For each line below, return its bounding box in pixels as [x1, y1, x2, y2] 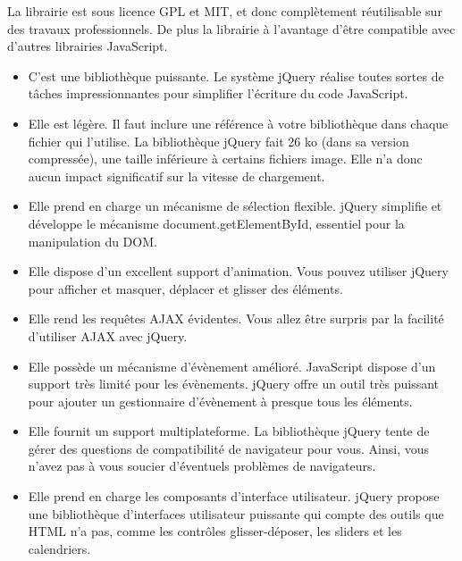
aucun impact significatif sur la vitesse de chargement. [28, 166, 325, 185]
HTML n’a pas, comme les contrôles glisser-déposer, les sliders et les [28, 522, 402, 540]
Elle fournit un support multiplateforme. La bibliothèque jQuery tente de [28, 422, 430, 440]
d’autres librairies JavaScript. [7, 37, 168, 55]
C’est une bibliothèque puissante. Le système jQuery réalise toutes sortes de [28, 66, 444, 85]
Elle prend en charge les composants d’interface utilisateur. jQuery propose [28, 487, 440, 506]
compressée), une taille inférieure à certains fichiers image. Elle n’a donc [28, 149, 423, 168]
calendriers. [28, 539, 91, 557]
